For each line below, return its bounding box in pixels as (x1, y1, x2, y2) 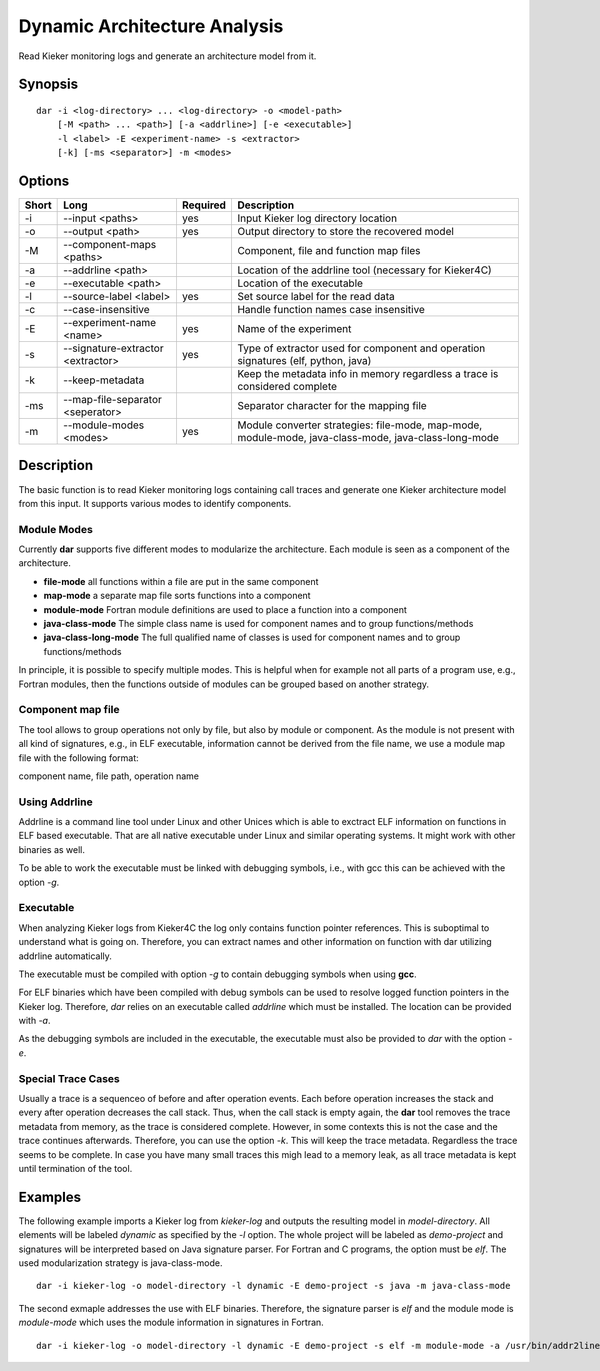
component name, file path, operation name (18, 770, 200, 782)
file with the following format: (18, 751, 139, 764)
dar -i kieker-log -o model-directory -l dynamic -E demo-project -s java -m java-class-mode (36, 1280, 511, 1292)
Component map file (18, 703, 120, 717)
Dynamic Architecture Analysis (18, 15, 284, 37)
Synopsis (18, 76, 79, 93)
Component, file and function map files (236, 244, 421, 258)
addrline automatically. (18, 950, 112, 962)
